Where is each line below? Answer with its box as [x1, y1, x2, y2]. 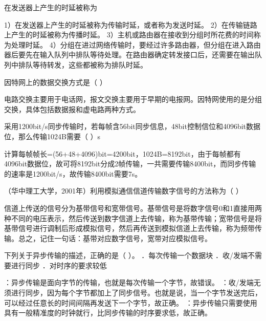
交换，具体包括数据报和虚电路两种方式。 [4, 103, 140, 114]
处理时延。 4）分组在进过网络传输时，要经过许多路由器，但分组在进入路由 [11, 39, 261, 50]
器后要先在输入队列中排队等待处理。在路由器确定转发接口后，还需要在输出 [4, 49, 255, 60]
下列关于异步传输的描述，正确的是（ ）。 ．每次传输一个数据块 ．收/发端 [4, 250, 248, 261]
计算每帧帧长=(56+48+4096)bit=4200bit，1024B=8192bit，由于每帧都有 [4, 148, 241, 159]
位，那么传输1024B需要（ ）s [4, 131, 101, 141]
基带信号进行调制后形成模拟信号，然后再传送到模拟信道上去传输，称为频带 [4, 223, 255, 233]
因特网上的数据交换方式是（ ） [4, 76, 107, 87]
